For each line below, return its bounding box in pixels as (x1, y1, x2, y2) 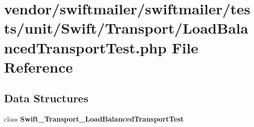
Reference (4, 56, 73, 77)
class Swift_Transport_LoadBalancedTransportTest (4, 114, 184, 124)
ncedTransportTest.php (4, 37, 167, 57)
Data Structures (4, 90, 88, 106)
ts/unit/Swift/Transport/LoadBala (4, 18, 249, 38)
